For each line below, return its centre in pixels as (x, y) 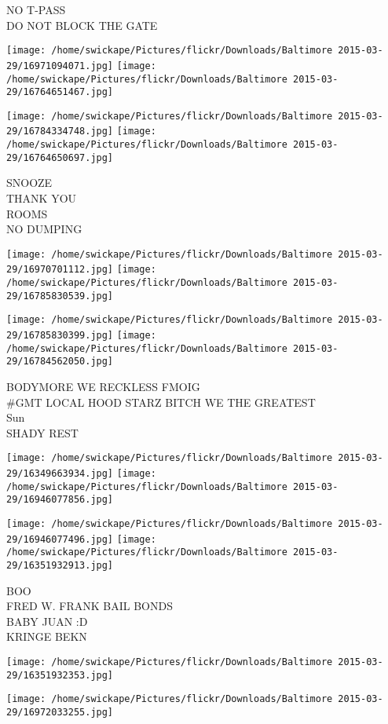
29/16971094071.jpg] (60, 66)
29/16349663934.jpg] (60, 474)
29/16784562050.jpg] (60, 362)
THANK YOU (42, 198)
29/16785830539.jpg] (60, 296)
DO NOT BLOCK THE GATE (82, 25)
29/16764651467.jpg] (60, 92)
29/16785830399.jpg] (60, 336)
